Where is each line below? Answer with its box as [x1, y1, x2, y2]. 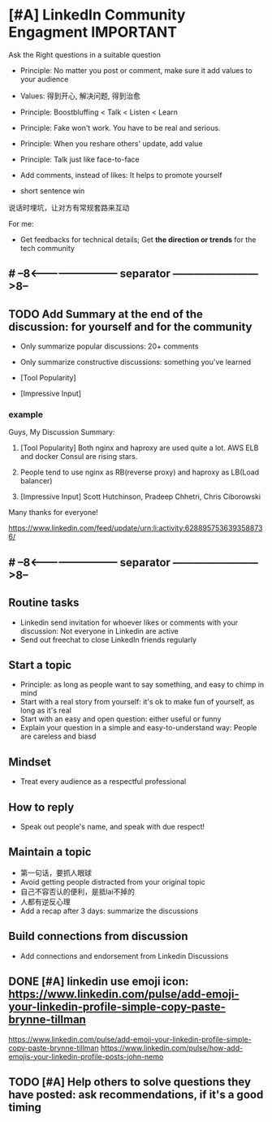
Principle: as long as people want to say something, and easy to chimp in [19, 680, 265, 690]
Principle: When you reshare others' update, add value [19, 138, 203, 148]
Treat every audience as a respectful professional [19, 777, 187, 786]
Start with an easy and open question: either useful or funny [19, 714, 222, 724]
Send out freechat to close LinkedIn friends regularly [19, 635, 197, 644]
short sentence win [19, 185, 85, 196]
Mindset [8, 755, 51, 769]
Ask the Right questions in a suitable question [8, 50, 161, 59]
